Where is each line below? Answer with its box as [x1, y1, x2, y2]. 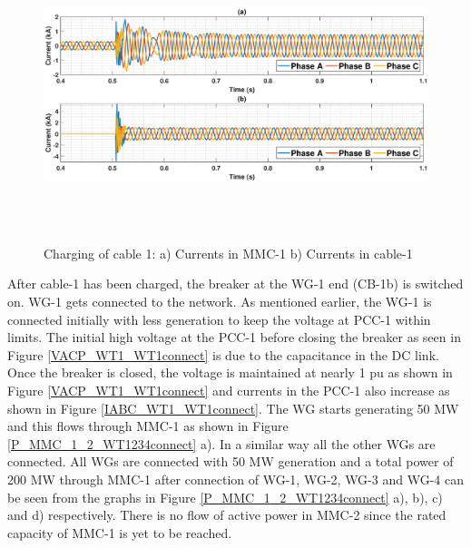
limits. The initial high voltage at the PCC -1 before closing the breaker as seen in [7, 328, 461, 347]
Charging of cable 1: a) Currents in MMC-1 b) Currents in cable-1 [44, 243, 413, 262]
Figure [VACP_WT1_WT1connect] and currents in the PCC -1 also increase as [7, 381, 450, 399]
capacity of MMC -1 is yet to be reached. [7, 523, 232, 542]
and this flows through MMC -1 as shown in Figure [7, 416, 289, 435]
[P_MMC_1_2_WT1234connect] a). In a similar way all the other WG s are [7, 434, 436, 453]
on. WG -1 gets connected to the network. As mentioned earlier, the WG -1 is [7, 292, 432, 311]
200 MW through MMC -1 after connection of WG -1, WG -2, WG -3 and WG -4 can [7, 469, 465, 488]
